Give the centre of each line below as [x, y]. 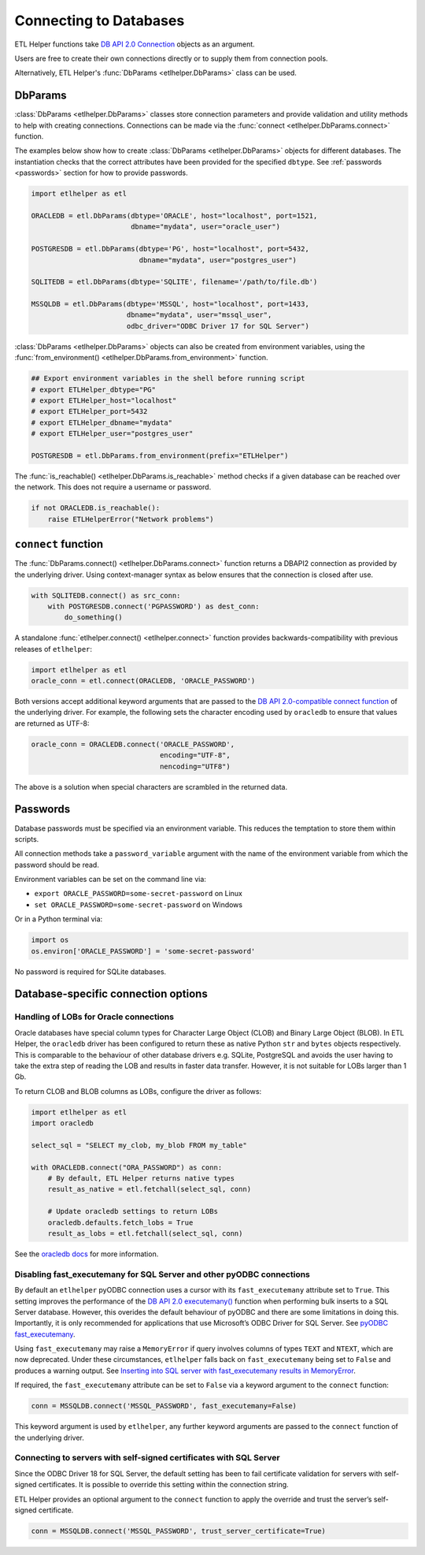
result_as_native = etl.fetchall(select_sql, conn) [150, 1189]
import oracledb [63, 1123]
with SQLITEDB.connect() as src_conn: [106, 595]
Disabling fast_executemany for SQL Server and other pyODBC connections [163, 1274]
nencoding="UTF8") [195, 766]
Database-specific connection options [111, 994]
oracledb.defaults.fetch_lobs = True [120, 1222]
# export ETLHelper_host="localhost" [104, 401]
